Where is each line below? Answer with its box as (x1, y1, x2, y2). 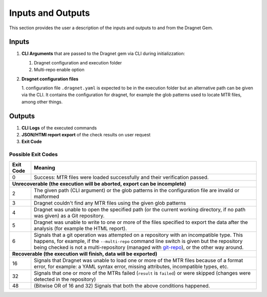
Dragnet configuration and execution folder (34, 59, 122, 65)
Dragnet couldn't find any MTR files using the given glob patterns (34, 199, 186, 206)
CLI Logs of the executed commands (21, 124, 97, 131)
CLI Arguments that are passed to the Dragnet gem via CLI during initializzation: (21, 51, 185, 57)
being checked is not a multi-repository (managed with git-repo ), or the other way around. (34, 243, 244, 250)
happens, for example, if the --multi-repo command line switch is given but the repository (34, 238, 243, 244)
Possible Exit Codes (9, 151, 58, 158)
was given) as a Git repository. (34, 212, 105, 219)
